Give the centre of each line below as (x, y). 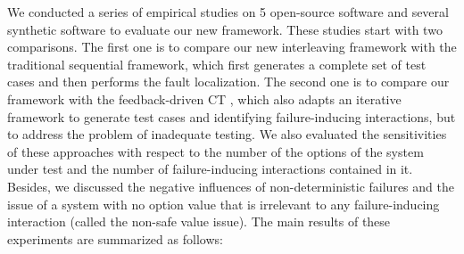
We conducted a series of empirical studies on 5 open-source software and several (228, 12)
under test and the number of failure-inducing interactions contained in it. (210, 169)
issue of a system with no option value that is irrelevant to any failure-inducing (224, 204)
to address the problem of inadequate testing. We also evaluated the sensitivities (227, 134)
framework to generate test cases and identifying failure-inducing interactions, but (232, 116)
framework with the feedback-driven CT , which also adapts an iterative (204, 98)
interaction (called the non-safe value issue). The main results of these (199, 221)
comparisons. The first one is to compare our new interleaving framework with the (232, 47)
